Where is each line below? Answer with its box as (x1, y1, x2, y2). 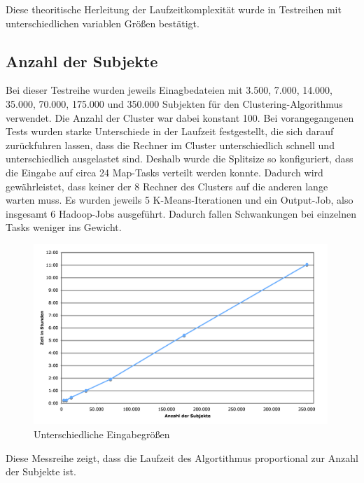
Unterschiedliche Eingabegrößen (34, 426, 170, 441)
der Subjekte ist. (6, 464, 76, 479)
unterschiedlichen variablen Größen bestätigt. (6, 15, 199, 30)
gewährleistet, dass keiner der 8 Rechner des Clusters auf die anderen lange (6, 178, 328, 193)
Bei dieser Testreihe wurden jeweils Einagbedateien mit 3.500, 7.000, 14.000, (6, 83, 332, 97)
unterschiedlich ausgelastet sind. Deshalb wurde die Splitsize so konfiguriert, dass (6, 151, 353, 166)
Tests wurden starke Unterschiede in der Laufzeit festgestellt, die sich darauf (6, 124, 334, 139)
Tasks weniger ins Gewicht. (6, 220, 122, 234)
